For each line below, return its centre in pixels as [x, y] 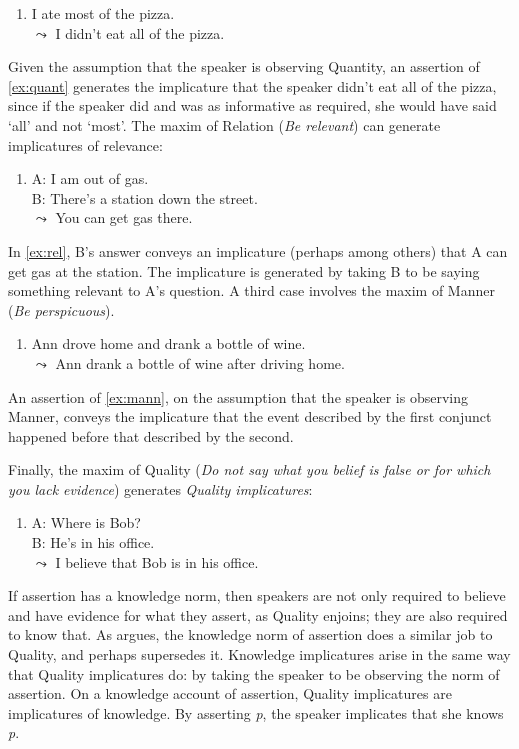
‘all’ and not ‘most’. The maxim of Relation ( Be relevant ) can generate [224, 124]
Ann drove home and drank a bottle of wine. [168, 343]
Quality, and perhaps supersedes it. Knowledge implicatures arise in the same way [259, 654]
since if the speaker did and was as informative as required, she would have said [252, 105]
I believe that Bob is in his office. [157, 561]
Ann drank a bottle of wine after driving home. [200, 362]
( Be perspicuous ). [61, 309]
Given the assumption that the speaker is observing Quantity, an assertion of [244, 66]
